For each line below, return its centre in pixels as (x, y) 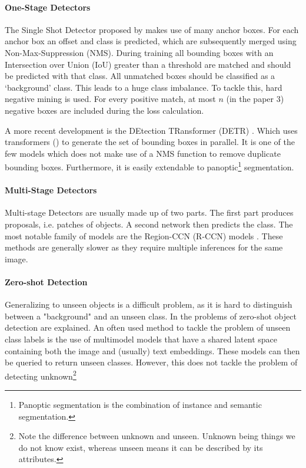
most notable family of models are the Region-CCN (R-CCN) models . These (144, 235)
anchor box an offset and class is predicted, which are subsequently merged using (151, 41)
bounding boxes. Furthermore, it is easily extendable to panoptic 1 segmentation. (149, 166)
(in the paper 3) (255, 99)
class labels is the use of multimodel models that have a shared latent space (141, 339)
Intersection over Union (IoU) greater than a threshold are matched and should (148, 64)
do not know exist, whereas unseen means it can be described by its (141, 447)
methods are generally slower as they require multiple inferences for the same (144, 247)
